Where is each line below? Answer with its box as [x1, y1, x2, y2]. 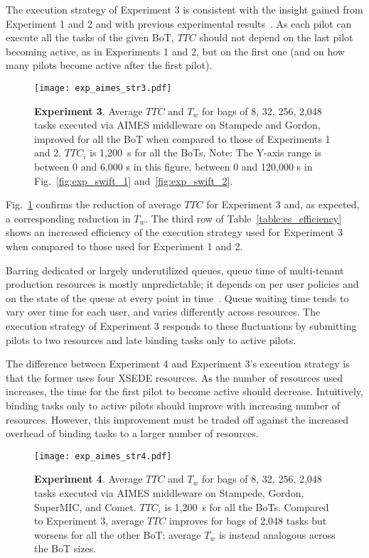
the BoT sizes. [34, 541, 97, 556]
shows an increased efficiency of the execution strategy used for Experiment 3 [6, 225, 343, 240]
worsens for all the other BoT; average [34, 527, 201, 542]
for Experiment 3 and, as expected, [206, 197, 360, 212]
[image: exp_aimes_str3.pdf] [34, 82, 172, 93]
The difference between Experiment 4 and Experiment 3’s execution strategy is [6, 356, 350, 371]
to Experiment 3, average [34, 513, 144, 528]
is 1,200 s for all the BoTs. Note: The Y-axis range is [90, 145, 321, 160]
